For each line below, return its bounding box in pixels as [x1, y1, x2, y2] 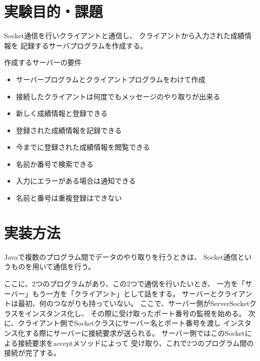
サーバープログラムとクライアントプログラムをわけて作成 [16, 74, 206, 84]
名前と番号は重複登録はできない [16, 193, 122, 203]
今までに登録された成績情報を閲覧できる [16, 142, 150, 152]
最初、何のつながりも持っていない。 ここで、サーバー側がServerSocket [18, 298, 250, 309]
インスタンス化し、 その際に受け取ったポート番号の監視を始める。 [25, 308, 246, 318]
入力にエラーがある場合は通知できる [16, 175, 136, 186]
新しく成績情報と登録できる [16, 108, 108, 118]
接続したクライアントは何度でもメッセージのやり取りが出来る [16, 91, 220, 101]
